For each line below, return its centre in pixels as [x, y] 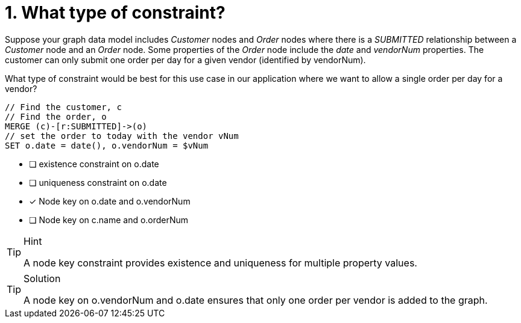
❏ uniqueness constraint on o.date [98, 182]
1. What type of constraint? [115, 13]
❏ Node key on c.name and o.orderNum [109, 220]
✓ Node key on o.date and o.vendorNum [110, 201]
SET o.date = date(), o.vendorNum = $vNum [107, 145]
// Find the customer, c [63, 107]
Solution [42, 278]
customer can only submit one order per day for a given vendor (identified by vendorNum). [185, 60]
